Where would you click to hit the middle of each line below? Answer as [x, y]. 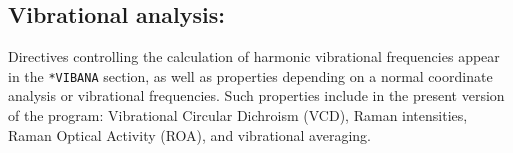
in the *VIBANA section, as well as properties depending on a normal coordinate [250, 75]
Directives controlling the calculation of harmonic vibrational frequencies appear [254, 56]
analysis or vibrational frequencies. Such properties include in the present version [256, 95]
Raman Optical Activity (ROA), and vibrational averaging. [189, 134]
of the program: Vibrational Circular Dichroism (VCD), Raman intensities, [238, 115]
